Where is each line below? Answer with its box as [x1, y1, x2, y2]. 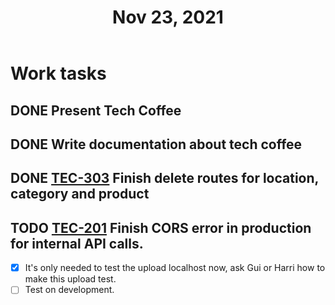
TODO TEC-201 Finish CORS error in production [10, 219, 312, 236]
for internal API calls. [10, 235, 144, 252]
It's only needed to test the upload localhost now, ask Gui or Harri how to [24, 262, 326, 274]
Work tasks [10, 62, 107, 85]
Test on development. [24, 284, 115, 296]
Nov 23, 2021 [112, 6, 224, 29]
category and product [10, 186, 150, 203]
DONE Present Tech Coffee [10, 102, 182, 119]
